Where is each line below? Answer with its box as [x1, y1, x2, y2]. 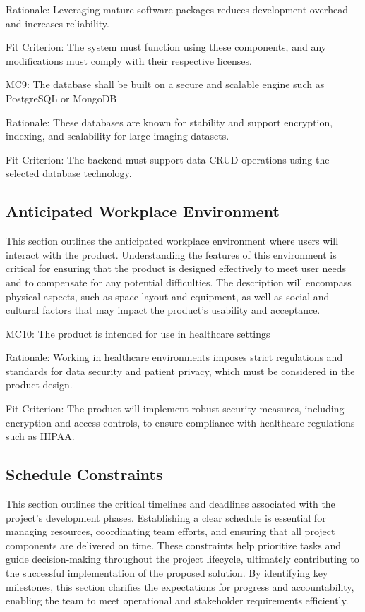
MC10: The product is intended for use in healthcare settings [6, 326, 270, 341]
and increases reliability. [6, 16, 109, 30]
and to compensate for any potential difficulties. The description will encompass [6, 274, 352, 289]
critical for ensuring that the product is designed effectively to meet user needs [6, 261, 346, 276]
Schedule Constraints [6, 463, 163, 485]
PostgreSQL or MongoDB [6, 90, 117, 105]
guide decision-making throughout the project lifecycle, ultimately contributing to [6, 551, 359, 566]
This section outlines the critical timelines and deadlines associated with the [6, 496, 335, 511]
